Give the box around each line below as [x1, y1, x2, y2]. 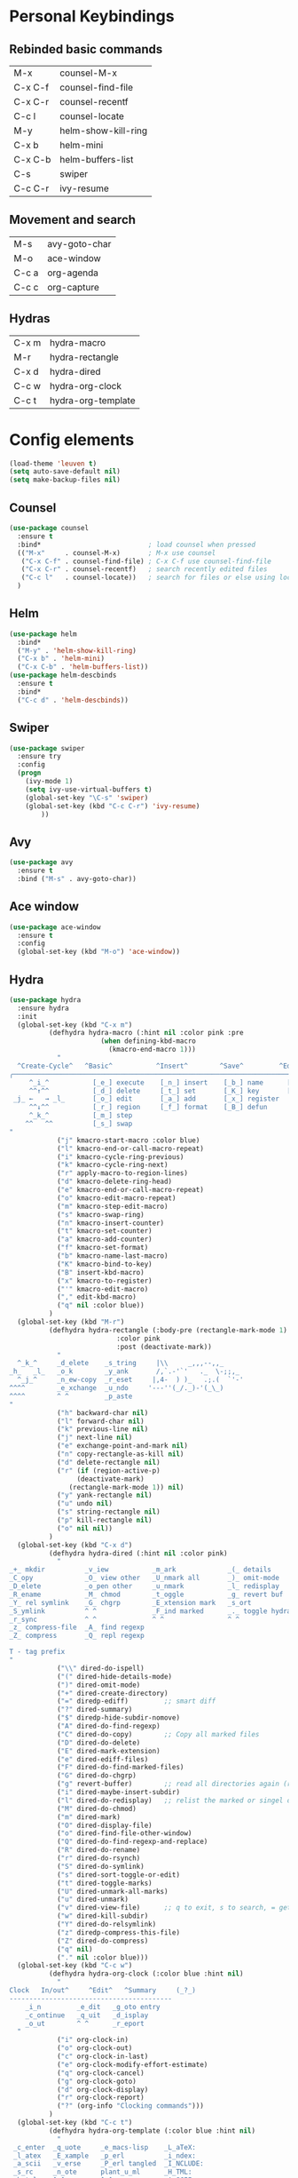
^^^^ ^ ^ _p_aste [9, 1392, 133, 1401]
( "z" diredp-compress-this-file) [56, 1928, 180, 1937]
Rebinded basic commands [9, 42, 163, 57]
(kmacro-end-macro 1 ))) [107, 1045, 197, 1054]
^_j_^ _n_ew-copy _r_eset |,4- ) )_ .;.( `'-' [17, 1375, 244, 1385]
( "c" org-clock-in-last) [56, 2052, 149, 2062]
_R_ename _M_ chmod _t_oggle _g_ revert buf [9, 1590, 284, 1599]
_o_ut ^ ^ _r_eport [25, 2019, 145, 2028]
